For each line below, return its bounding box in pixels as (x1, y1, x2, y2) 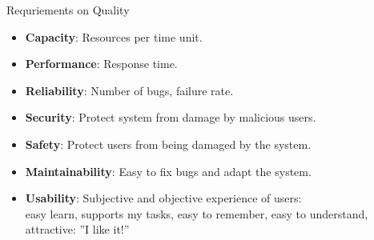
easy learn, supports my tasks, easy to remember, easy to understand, (25, 205, 368, 222)
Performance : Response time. (25, 55, 178, 72)
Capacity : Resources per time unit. (25, 28, 203, 45)
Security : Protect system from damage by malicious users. (25, 109, 316, 126)
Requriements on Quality (6, 2, 130, 18)
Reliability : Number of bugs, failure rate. (25, 82, 234, 98)
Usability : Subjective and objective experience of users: (25, 190, 302, 206)
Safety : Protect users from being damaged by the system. (25, 135, 312, 152)
